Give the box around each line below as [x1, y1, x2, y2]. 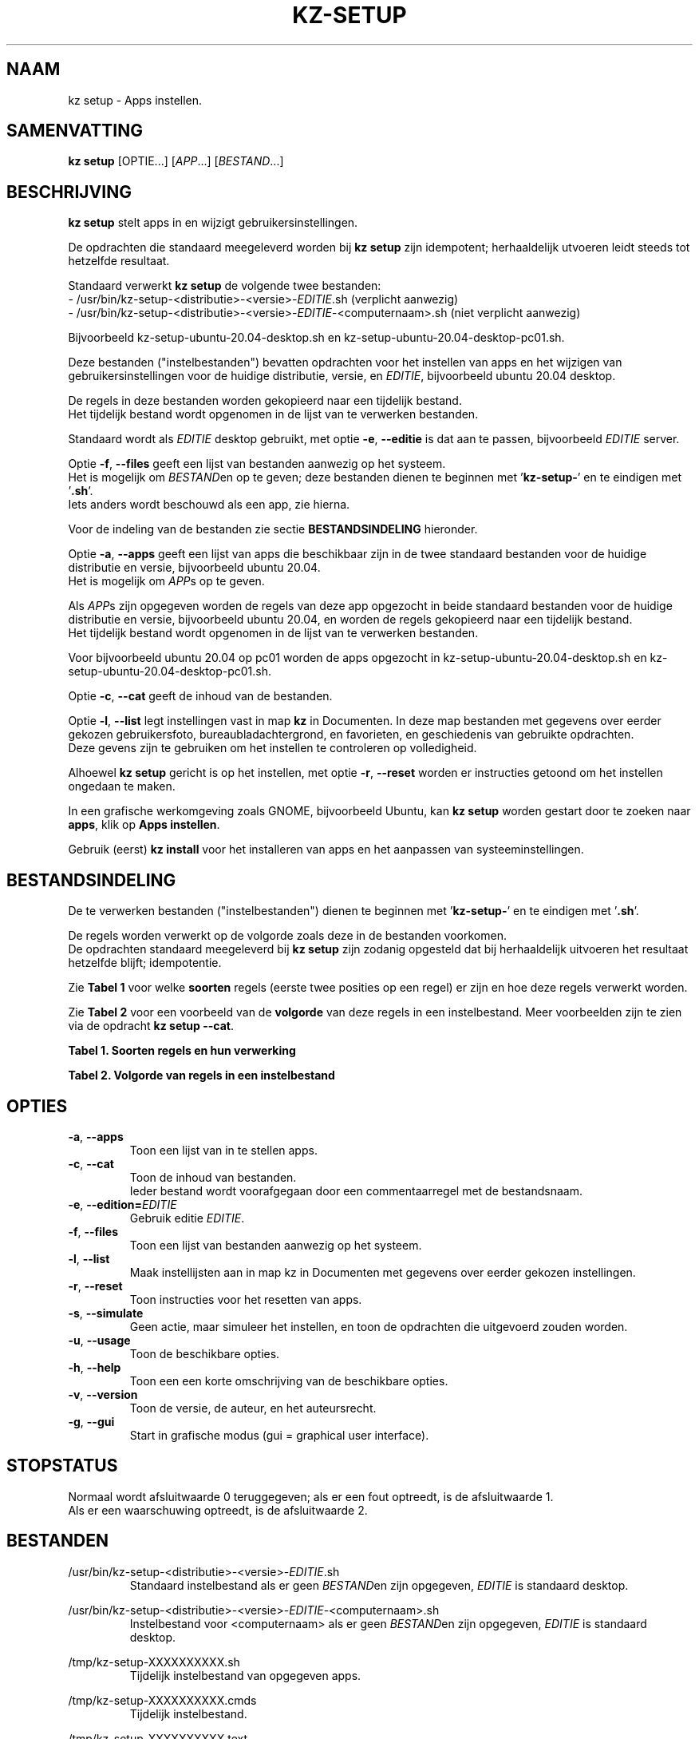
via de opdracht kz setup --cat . [68, 1019, 234, 1033]
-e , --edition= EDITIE [68, 1197, 177, 1211]
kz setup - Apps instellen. [68, 93, 203, 107]
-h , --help [68, 1360, 121, 1374]
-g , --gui [68, 1414, 115, 1428]
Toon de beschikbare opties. [129, 1346, 280, 1361]
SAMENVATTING [6, 121, 143, 141]
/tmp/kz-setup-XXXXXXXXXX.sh [68, 1654, 240, 1669]
